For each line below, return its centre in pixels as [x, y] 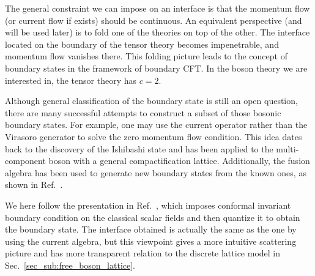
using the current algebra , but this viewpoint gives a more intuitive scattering [151, 241]
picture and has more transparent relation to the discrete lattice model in [143, 253]
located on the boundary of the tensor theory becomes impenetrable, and [142, 44]
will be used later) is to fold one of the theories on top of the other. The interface [157, 32]
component [25, 161]
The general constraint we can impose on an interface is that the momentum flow [157, 8]
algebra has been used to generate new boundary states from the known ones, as [156, 172]
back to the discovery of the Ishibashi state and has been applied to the [139, 148]
